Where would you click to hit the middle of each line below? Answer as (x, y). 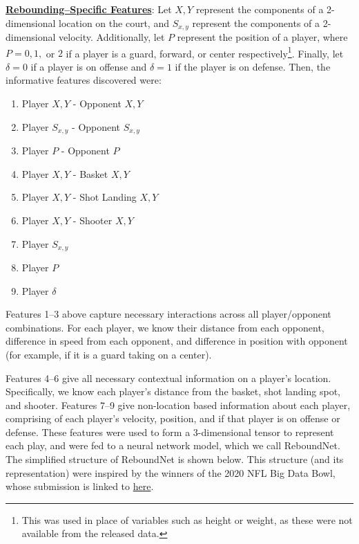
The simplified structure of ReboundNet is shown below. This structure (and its (175, 459)
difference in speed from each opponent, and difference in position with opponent (177, 341)
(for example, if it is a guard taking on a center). (109, 354)
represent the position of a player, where (262, 37)
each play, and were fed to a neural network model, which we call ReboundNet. (173, 445)
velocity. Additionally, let (112, 37)
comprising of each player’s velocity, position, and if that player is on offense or (173, 418)
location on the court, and (114, 22)
